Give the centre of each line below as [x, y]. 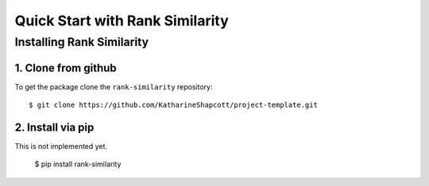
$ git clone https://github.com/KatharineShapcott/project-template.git [173, 105]
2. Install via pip [54, 127]
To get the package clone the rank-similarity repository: [114, 86]
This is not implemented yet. [61, 146]
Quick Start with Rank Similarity [122, 21]
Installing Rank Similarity [82, 42]
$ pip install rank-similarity [78, 164]
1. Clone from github [66, 68]
